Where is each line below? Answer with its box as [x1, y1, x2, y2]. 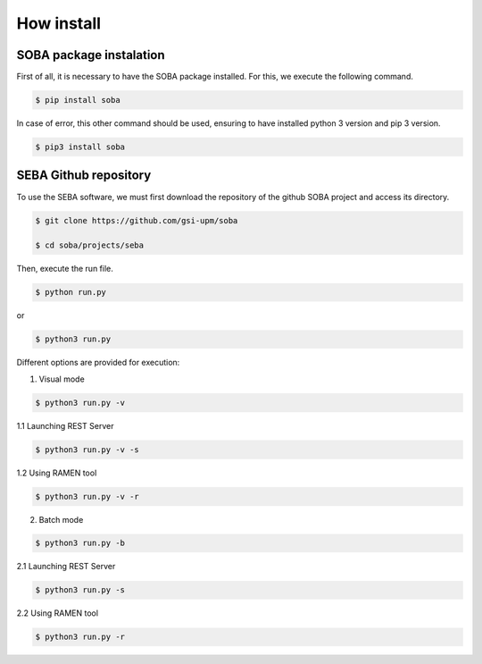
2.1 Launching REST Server [16, 561, 116, 572]
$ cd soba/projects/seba [35, 240, 145, 250]
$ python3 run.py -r [35, 632, 125, 643]
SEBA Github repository [16, 168, 152, 183]
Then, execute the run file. [16, 264, 113, 274]
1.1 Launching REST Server [16, 420, 114, 431]
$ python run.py [35, 287, 107, 298]
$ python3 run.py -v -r [35, 492, 140, 501]
